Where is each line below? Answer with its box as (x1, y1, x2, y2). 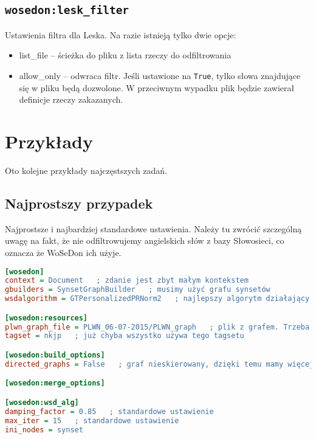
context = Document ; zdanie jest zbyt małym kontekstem (5, 276, 249, 285)
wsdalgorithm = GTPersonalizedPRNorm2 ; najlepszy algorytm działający (5, 294, 310, 303)
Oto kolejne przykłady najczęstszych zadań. (5, 164, 168, 176)
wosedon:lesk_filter (5, 4, 129, 17)
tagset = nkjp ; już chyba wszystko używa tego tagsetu (5, 331, 244, 340)
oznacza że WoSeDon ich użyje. (5, 246, 122, 258)
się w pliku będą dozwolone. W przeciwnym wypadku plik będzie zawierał (19, 81, 295, 94)
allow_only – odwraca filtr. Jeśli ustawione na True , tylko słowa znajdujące (19, 69, 301, 81)
